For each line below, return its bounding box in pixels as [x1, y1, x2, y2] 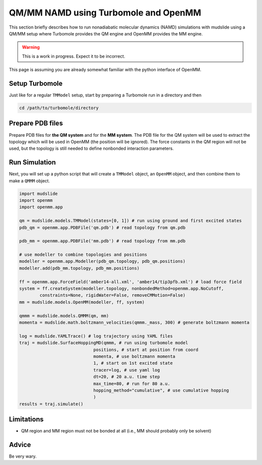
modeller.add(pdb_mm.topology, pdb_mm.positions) [19, 265, 140, 271]
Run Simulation [9, 158, 56, 167]
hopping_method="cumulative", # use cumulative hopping [93, 387, 229, 393]
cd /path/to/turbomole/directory [19, 105, 99, 111]
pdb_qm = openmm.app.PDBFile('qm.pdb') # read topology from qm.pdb [19, 224, 186, 230]
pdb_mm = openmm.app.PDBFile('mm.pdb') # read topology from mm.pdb [19, 238, 186, 244]
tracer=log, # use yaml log [93, 367, 160, 373]
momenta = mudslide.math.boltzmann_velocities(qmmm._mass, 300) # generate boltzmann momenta [19, 320, 250, 325]
